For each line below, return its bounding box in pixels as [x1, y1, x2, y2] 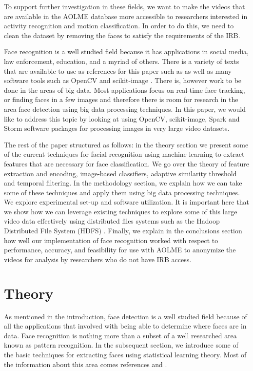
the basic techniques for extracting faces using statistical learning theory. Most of [4, 349, 247, 359]
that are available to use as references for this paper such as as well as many [4, 65, 232, 76]
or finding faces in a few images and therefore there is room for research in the [4, 94, 238, 104]
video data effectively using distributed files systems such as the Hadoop [4, 216, 220, 226]
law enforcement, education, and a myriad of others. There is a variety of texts [4, 56, 239, 66]
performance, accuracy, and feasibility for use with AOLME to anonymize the [4, 245, 236, 255]
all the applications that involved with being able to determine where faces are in [4, 321, 247, 331]
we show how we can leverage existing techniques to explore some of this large [4, 206, 237, 216]
